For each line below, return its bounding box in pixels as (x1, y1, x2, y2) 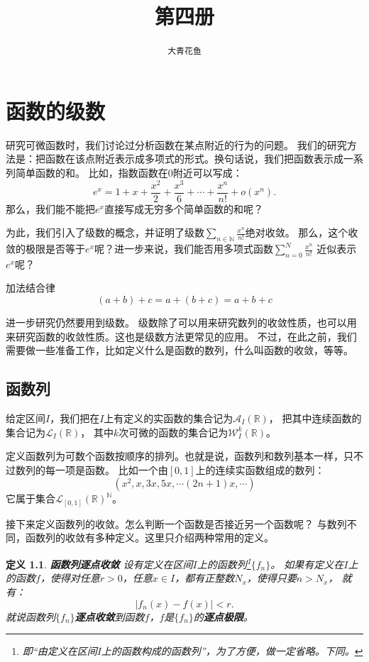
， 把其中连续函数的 (268, 411, 362, 425)
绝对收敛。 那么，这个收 (245, 225, 358, 240)
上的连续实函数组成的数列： (195, 462, 325, 477)
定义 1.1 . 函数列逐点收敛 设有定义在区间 (6, 556, 193, 571)
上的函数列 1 (197, 555, 251, 571)
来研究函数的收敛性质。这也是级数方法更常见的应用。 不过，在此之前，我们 (6, 329, 357, 343)
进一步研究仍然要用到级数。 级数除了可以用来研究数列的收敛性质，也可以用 (6, 315, 357, 330)
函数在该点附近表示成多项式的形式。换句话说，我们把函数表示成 (45, 151, 343, 166)
